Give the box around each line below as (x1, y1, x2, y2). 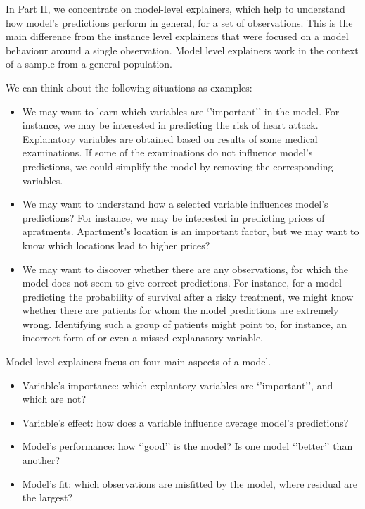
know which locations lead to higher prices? (22, 237, 210, 252)
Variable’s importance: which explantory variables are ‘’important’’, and (22, 377, 333, 392)
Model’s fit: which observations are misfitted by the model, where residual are (22, 476, 357, 491)
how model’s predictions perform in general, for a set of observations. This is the (6, 15, 353, 30)
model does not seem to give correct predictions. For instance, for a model (22, 275, 342, 290)
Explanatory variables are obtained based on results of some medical (22, 131, 318, 146)
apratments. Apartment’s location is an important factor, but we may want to (22, 224, 359, 239)
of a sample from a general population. (6, 56, 173, 71)
